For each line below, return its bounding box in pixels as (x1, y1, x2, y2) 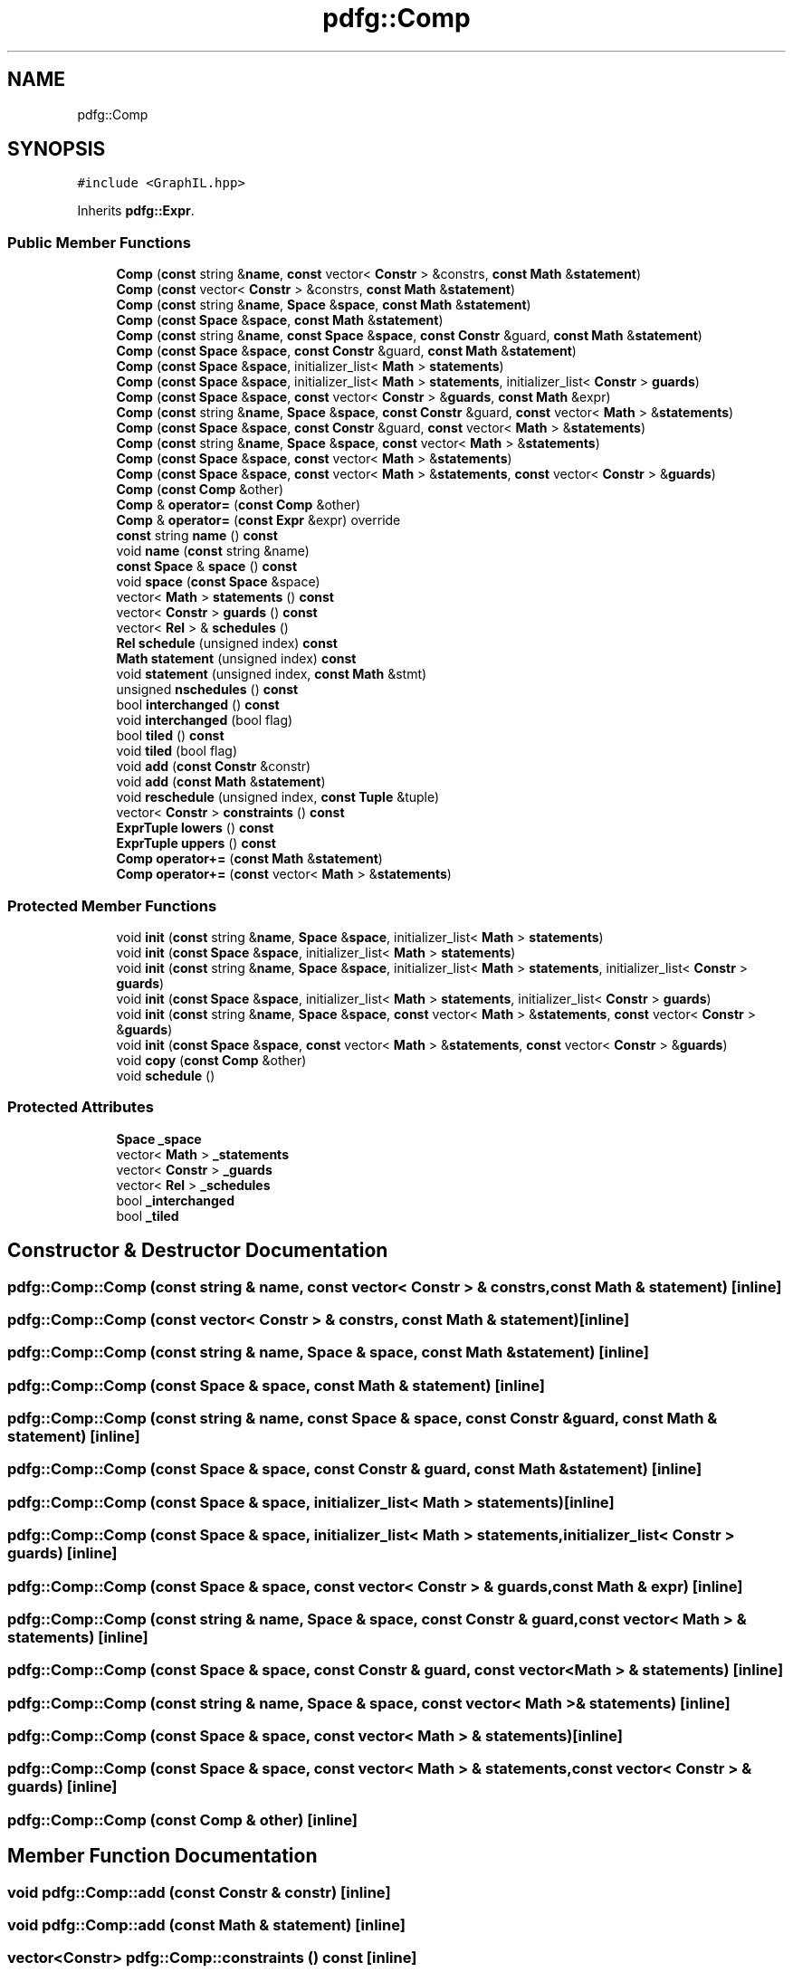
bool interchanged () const (116, 697, 280, 713)
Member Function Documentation (7, 1844, 318, 1868)
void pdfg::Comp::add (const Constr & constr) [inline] (7, 1882, 391, 1901)
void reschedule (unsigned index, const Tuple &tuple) (116, 789, 440, 805)
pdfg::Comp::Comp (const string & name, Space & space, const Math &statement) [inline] (7, 1343, 649, 1362)
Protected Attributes (7, 1098, 154, 1117)
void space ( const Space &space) (116, 574, 320, 590)
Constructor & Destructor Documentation (7, 1239, 388, 1262)
